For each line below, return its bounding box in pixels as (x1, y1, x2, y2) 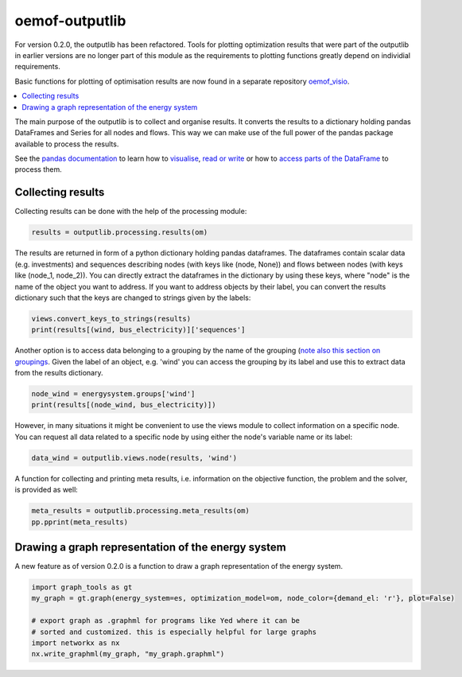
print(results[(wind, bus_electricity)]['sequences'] (31, 325, 246, 334)
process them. (14, 165, 63, 174)
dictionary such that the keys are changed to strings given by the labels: (14, 293, 251, 302)
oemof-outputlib (14, 12, 126, 29)
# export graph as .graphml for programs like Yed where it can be (31, 617, 301, 625)
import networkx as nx (31, 638, 120, 648)
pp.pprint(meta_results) (31, 517, 129, 527)
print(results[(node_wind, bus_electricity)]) (31, 400, 216, 410)
